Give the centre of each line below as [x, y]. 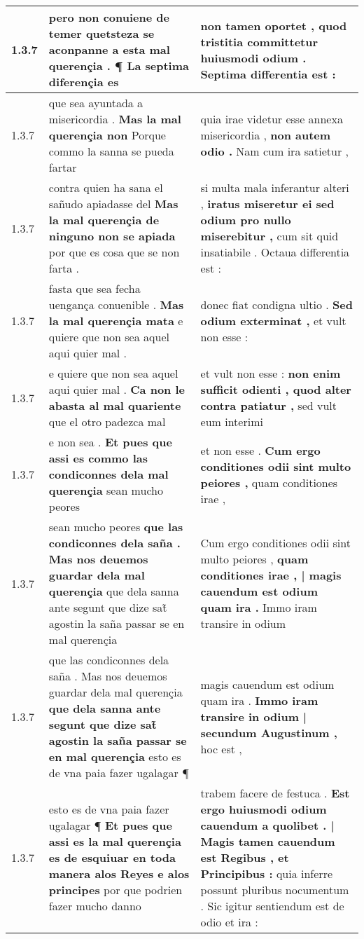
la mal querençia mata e [116, 321]
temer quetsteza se [101, 33]
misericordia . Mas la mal [115, 119]
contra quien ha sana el [106, 187]
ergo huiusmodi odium [264, 809]
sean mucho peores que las [116, 527]
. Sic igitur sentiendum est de [272, 906]
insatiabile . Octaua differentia [275, 252]
